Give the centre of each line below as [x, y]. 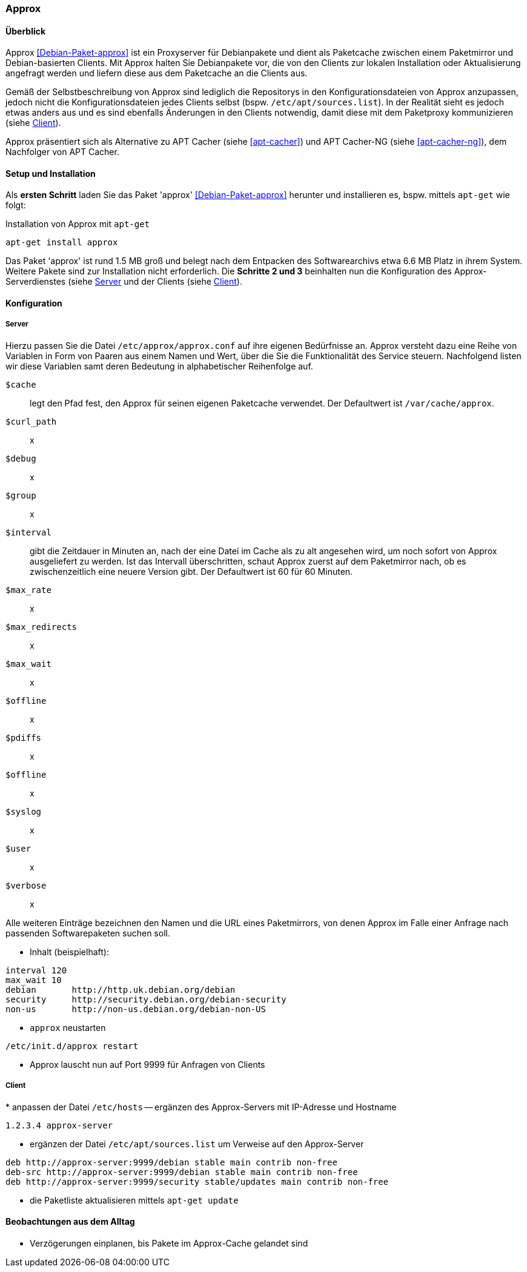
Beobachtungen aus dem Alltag [70, 1222]
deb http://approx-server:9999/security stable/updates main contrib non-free [197, 1181]
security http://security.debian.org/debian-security [146, 999]
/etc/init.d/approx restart [72, 1046]
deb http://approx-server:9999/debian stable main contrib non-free [171, 1162]
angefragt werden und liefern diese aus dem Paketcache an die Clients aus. [157, 73]
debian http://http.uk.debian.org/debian [121, 989]
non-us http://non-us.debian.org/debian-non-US [136, 1009]
